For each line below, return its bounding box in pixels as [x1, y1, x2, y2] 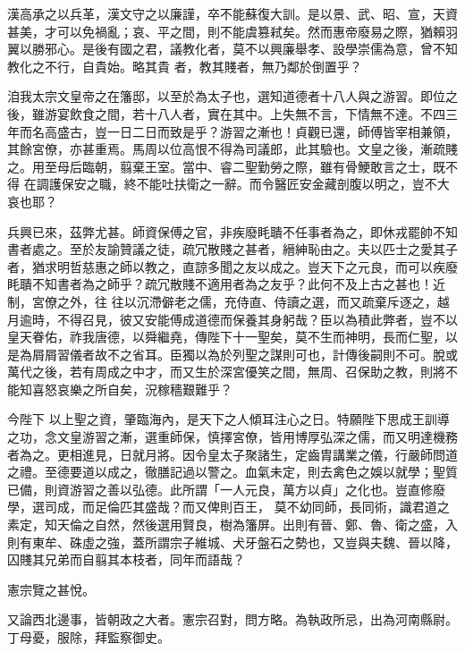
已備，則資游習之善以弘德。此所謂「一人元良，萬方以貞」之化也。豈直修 [7, 479, 433, 498]
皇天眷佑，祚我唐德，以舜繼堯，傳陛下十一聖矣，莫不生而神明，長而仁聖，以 [7, 327, 458, 346]
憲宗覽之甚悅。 [7, 580, 95, 598]
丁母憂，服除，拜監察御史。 [7, 628, 170, 646]
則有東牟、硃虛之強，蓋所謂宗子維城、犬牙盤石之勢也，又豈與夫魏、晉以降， [7, 532, 458, 551]
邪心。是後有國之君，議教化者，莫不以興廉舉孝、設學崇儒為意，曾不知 [44, 39, 458, 58]
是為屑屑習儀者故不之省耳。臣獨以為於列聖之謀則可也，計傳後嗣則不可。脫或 [7, 344, 458, 363]
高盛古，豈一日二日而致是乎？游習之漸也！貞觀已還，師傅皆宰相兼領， [44, 122, 458, 140]
